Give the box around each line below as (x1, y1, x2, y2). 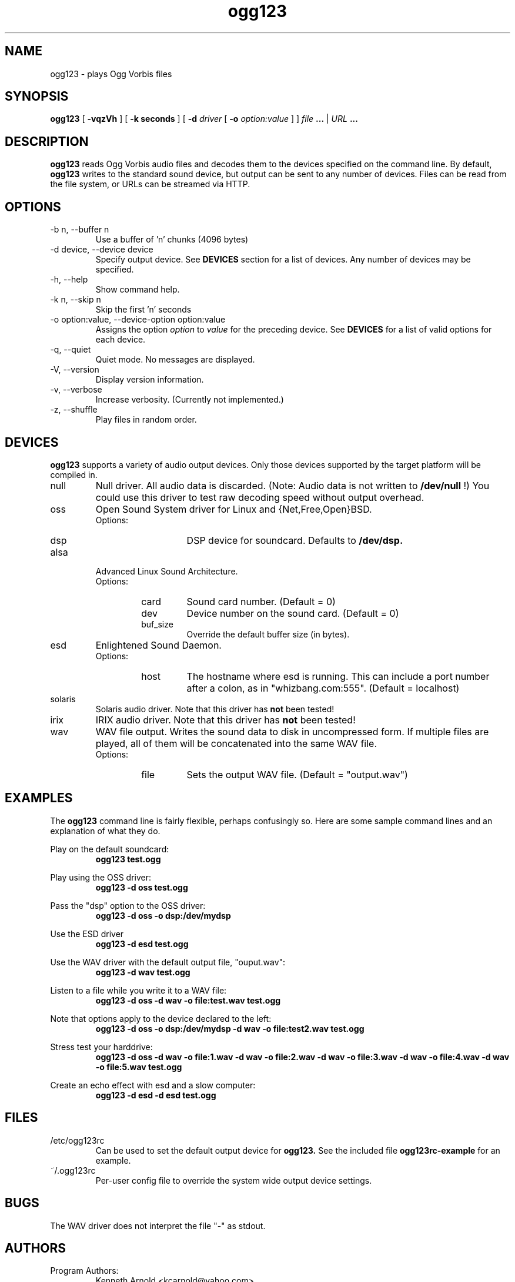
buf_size (141, 619, 173, 629)
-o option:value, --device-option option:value (50, 314, 226, 325)
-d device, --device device (50, 244, 153, 255)
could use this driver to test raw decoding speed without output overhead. (95, 491, 424, 503)
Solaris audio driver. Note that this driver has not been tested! (95, 703, 335, 714)
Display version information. (95, 374, 204, 385)
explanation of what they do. (50, 825, 160, 836)
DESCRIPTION (5, 134, 89, 149)
